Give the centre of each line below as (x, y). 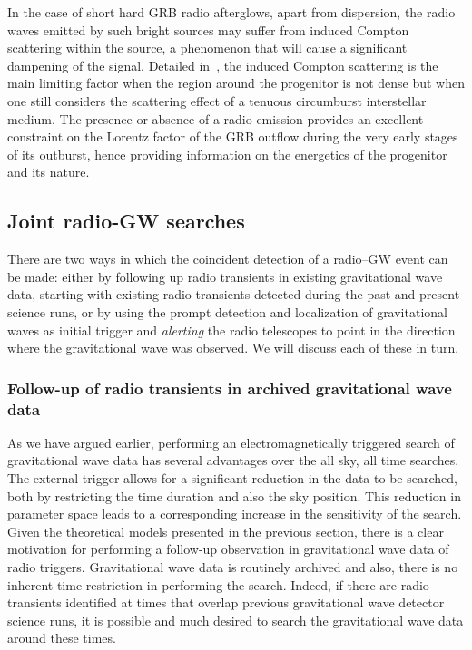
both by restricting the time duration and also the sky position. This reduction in (234, 495)
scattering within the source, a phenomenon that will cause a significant (207, 48)
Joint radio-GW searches (126, 221)
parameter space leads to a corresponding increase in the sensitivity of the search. (235, 514)
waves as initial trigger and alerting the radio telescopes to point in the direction (231, 330)
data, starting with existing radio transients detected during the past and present (234, 294)
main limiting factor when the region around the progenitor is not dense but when (236, 83)
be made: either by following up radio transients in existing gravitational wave (225, 276)
